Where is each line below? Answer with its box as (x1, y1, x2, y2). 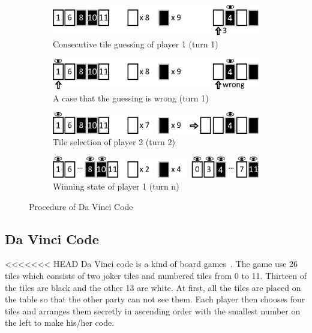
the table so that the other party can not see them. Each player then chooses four (5, 293, 305, 305)
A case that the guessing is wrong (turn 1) (53, 91, 209, 104)
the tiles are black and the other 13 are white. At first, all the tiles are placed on (5, 281, 301, 293)
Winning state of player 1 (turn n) (53, 180, 179, 193)
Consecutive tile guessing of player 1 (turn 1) (53, 38, 218, 50)
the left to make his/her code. (5, 316, 115, 329)
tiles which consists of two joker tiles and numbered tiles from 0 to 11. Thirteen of (5, 269, 307, 282)
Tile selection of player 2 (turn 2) (53, 136, 175, 148)
